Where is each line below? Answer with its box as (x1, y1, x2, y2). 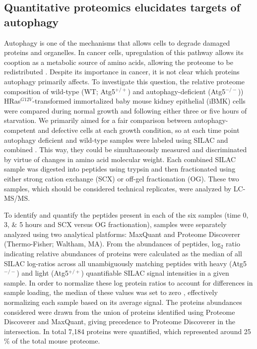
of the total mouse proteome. (12, 336, 100, 346)
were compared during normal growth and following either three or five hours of (4, 105, 247, 116)
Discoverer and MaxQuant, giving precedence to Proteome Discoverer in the (4, 316, 236, 327)
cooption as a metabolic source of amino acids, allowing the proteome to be (4, 57, 233, 67)
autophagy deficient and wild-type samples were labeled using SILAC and (4, 134, 228, 145)
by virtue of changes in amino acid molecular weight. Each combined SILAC (4, 154, 236, 164)
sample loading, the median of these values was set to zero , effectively (4, 287, 218, 297)
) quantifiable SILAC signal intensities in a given (81, 268, 229, 278)
